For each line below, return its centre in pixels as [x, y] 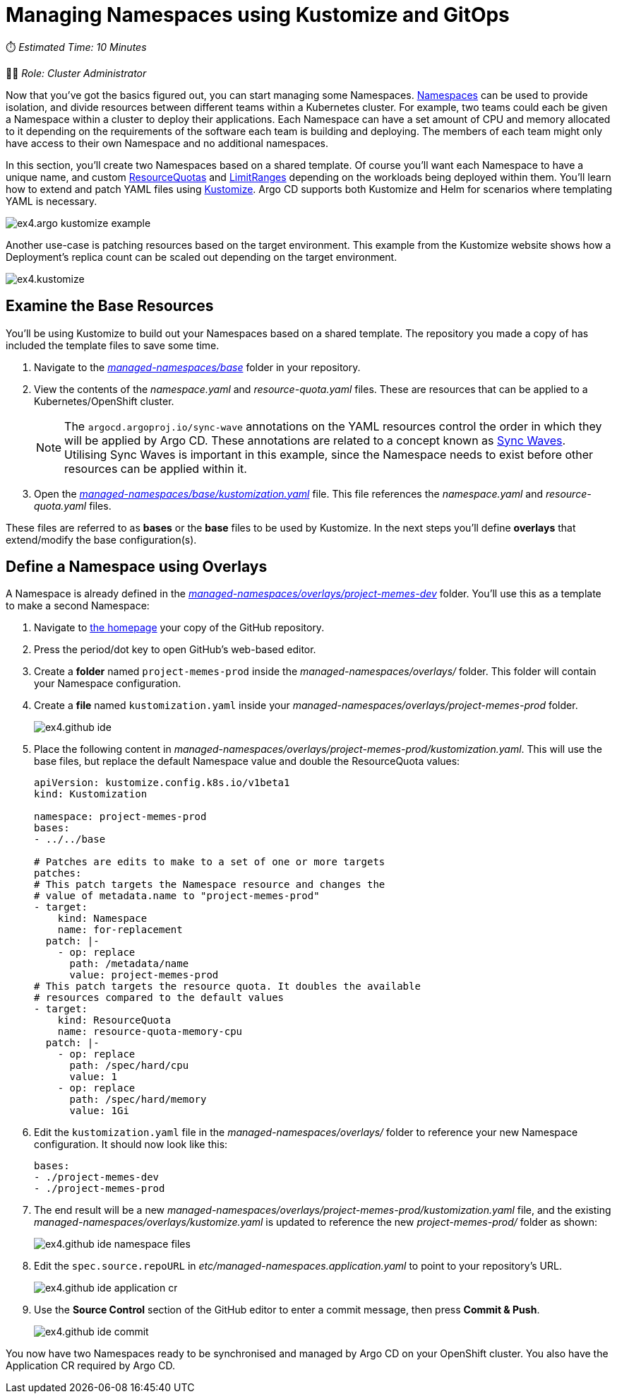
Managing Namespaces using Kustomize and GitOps [258, 15]
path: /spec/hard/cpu [129, 1066]
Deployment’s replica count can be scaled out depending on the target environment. [202, 257]
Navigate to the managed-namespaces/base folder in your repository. [197, 367]
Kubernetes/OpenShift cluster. [104, 401]
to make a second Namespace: [78, 606]
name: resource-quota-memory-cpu [150, 1032]
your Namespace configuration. [108, 684]
